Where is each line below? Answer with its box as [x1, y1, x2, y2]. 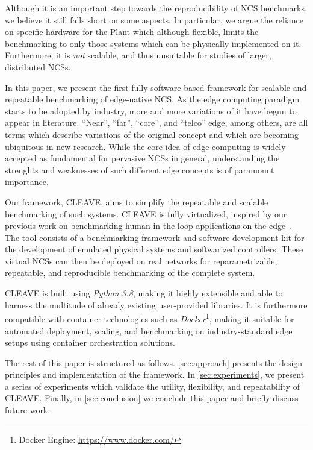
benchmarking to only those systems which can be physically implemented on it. [5, 37, 302, 49]
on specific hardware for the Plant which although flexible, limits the [5, 25, 259, 38]
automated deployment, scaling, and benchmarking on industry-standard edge [5, 324, 293, 337]
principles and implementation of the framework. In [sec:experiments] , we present [5, 368, 305, 381]
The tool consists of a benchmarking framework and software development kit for [5, 231, 305, 243]
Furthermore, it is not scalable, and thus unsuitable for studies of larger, [5, 49, 271, 61]
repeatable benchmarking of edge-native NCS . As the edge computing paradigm [5, 93, 300, 105]
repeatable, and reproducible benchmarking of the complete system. [5, 266, 255, 279]
